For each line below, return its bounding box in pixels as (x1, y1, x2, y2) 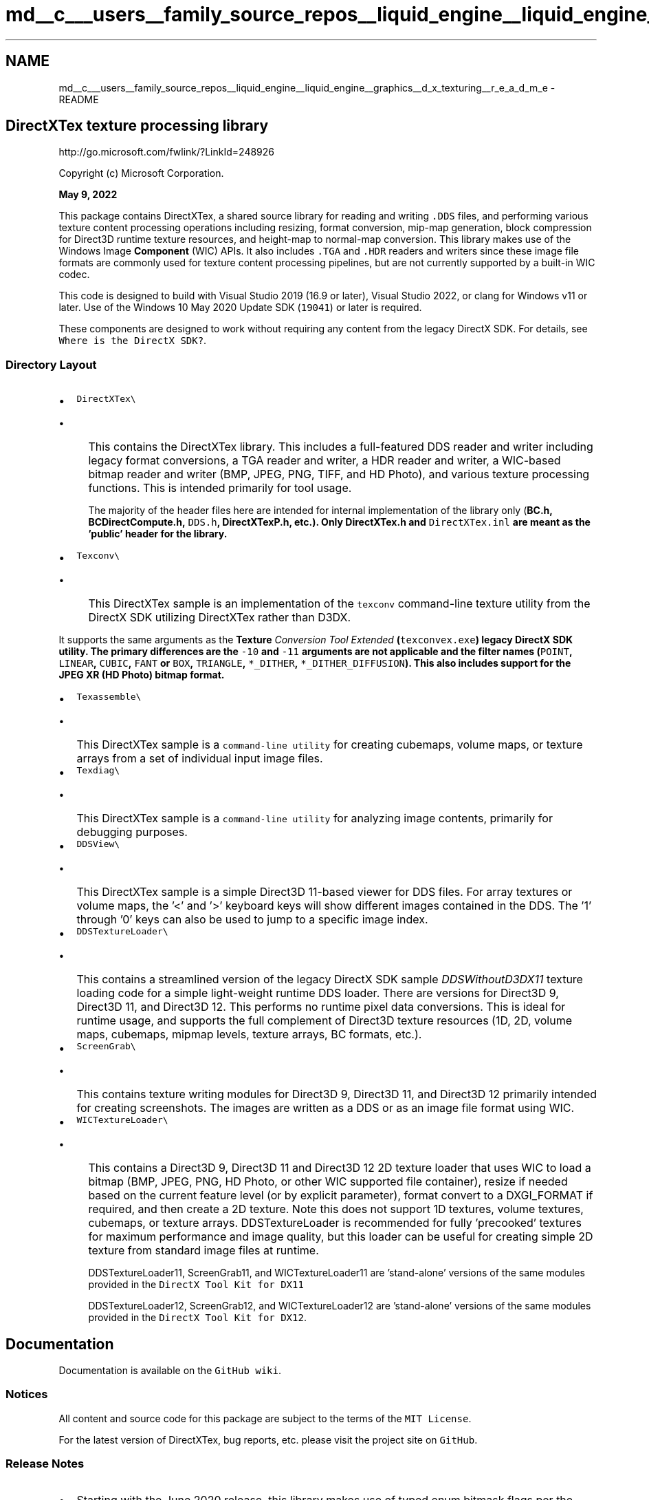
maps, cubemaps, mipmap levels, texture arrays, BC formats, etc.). (76, 1027, 422, 1042)
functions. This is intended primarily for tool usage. (88, 481, 352, 495)
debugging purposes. (76, 825, 188, 839)
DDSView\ (76, 839, 120, 850)
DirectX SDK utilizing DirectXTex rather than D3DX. (88, 610, 351, 625)
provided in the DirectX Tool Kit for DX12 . (88, 1311, 307, 1324)
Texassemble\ (76, 692, 142, 703)
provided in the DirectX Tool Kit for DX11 (88, 1278, 304, 1291)
